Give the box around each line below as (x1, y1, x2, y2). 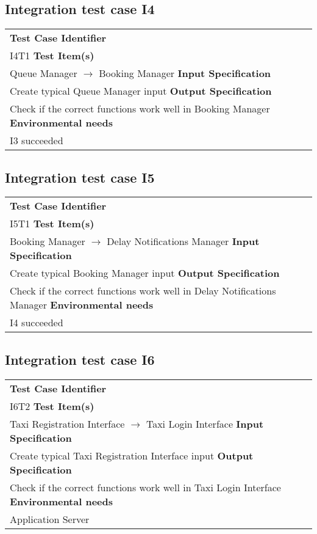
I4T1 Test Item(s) (10, 48, 94, 63)
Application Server (10, 511, 90, 526)
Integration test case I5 (5, 167, 155, 186)
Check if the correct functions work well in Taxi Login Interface (10, 480, 281, 494)
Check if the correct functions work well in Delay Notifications (10, 283, 276, 298)
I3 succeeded (10, 133, 63, 148)
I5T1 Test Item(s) (10, 216, 94, 231)
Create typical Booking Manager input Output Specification (10, 266, 280, 280)
